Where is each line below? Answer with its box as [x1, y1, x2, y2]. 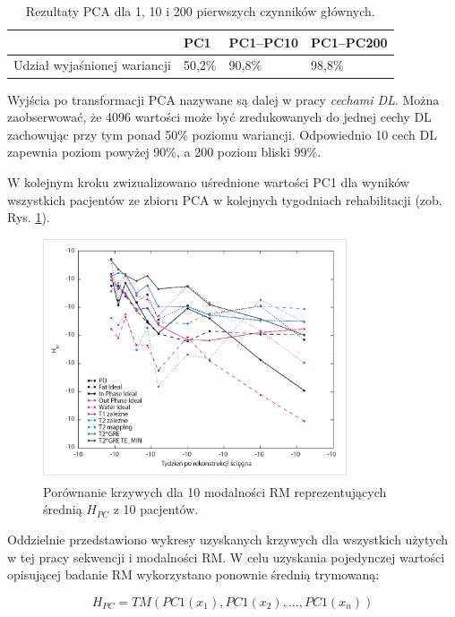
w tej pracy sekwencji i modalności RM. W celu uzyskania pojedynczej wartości [7, 547, 445, 566]
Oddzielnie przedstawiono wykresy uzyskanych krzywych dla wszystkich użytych [7, 530, 449, 549]
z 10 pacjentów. [113, 500, 199, 518]
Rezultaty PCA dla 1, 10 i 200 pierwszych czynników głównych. [25, 2, 375, 20]
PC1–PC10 [228, 32, 298, 51]
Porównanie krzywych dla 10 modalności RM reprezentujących [43, 482, 387, 501]
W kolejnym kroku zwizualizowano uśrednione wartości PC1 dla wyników [7, 172, 409, 191]
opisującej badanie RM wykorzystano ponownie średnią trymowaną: [7, 565, 380, 584]
